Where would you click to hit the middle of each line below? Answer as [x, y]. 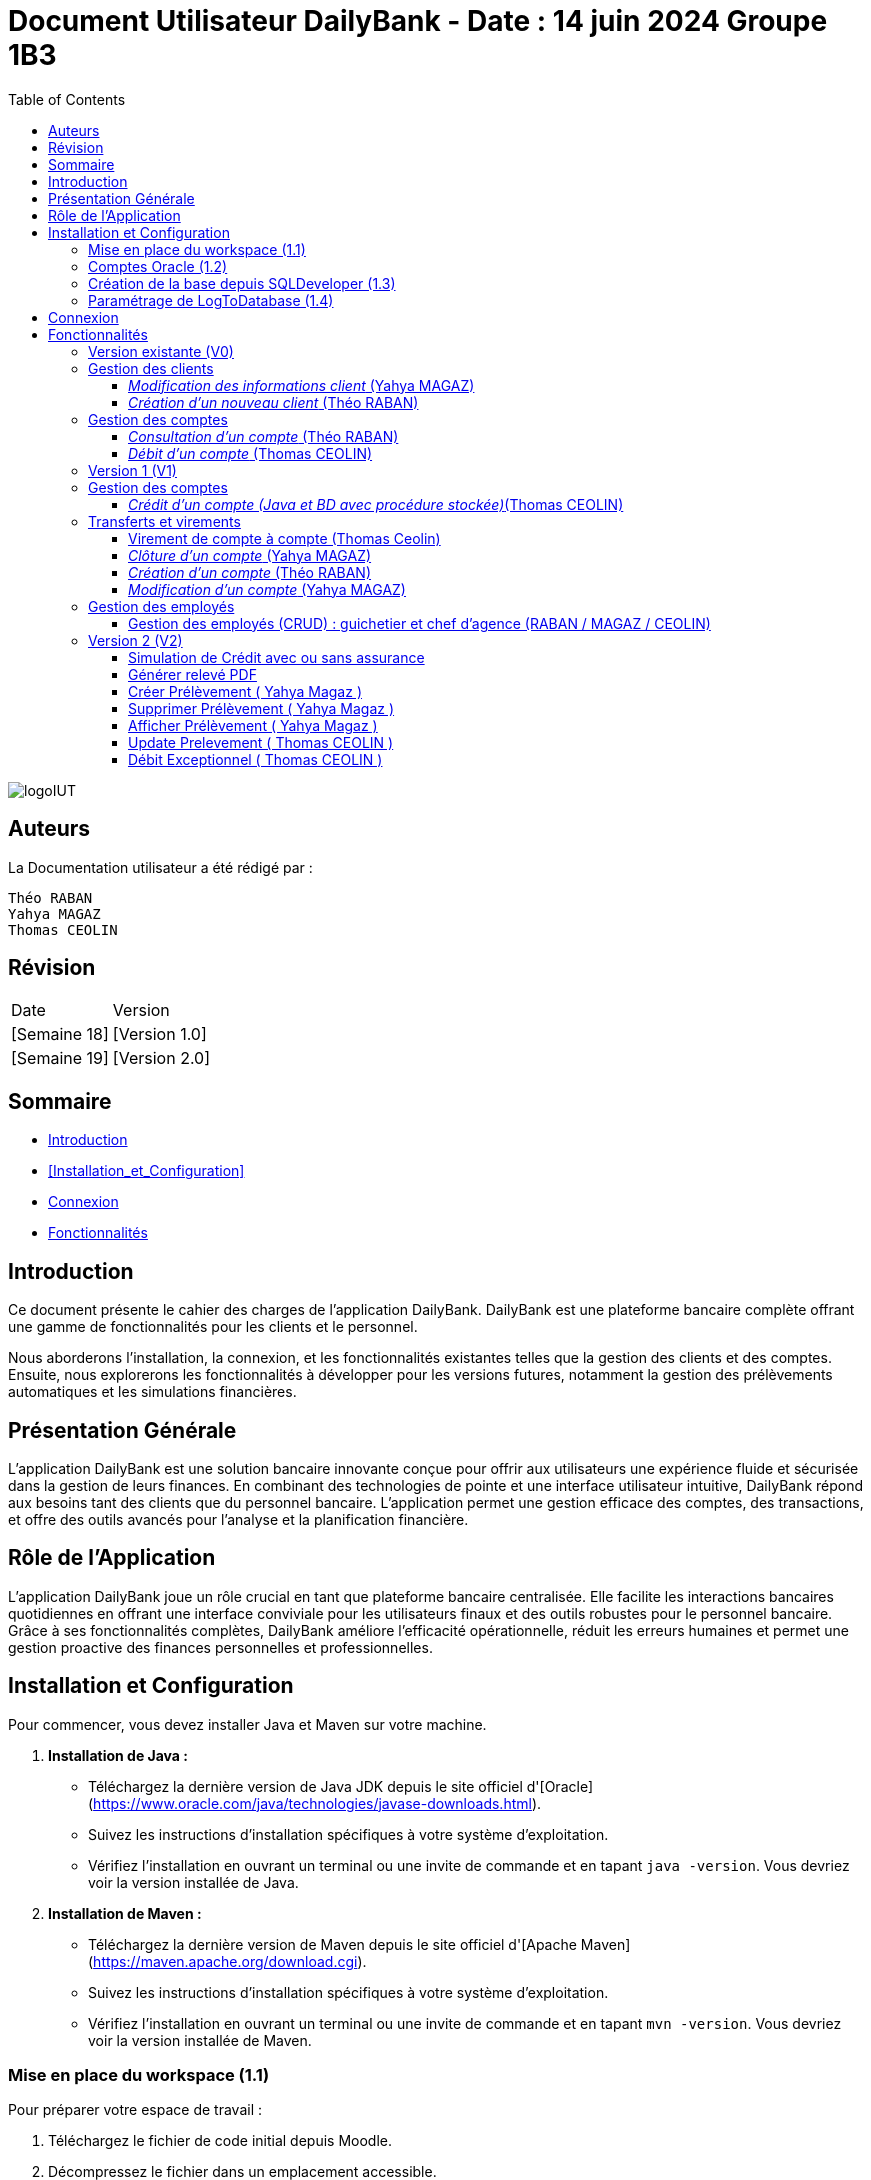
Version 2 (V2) [135, 640]
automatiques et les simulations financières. [152, 1392]
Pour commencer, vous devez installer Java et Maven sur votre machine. [247, 1724]
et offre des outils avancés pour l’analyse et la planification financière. [238, 1519]
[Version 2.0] [161, 1058]
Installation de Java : [118, 1755]
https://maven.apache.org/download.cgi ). [230, 1961]
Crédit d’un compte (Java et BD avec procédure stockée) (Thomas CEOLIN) [376, 504]
